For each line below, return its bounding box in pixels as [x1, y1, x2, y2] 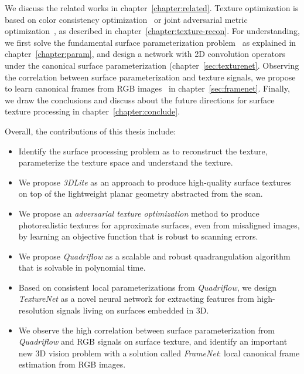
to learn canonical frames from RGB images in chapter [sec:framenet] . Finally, [5, 82, 290, 95]
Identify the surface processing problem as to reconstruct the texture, [18, 144, 268, 157]
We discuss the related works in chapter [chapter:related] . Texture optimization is [5, 2, 299, 14]
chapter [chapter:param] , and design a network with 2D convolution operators [5, 48, 285, 60]
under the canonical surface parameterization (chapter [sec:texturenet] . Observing [5, 59, 299, 71]
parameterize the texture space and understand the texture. [18, 156, 233, 169]
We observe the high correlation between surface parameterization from [18, 324, 275, 336]
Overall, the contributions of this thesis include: [5, 124, 176, 137]
